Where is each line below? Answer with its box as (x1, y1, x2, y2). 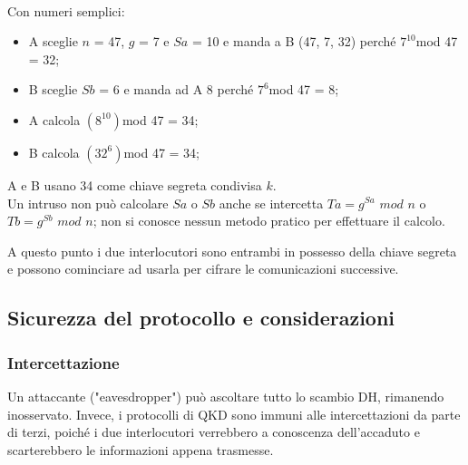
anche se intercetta (219, 193, 324, 212)
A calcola (28, 110, 81, 129)
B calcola (28, 142, 80, 161)
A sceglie (28, 32, 78, 51)
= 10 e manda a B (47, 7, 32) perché (191, 32, 396, 51)
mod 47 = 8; (268, 80, 339, 99)
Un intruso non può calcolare (7, 193, 169, 212)
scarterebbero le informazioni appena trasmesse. (7, 440, 274, 459)
